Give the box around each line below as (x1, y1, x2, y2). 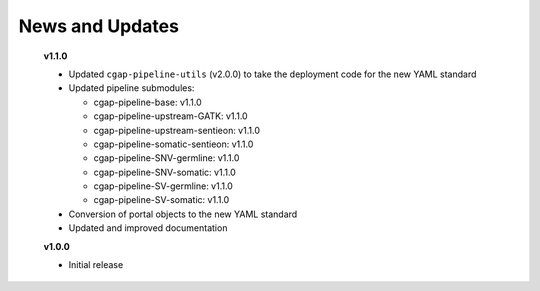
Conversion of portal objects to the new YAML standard (68, 208, 298, 220)
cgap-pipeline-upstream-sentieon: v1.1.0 (93, 124, 260, 136)
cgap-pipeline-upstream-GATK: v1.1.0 (93, 110, 249, 122)
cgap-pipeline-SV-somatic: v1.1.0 (93, 194, 230, 206)
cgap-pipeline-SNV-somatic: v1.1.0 (93, 166, 237, 178)
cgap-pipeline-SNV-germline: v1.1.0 (93, 152, 240, 164)
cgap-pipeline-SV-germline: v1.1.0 (93, 180, 234, 192)
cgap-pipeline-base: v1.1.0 (93, 96, 202, 108)
